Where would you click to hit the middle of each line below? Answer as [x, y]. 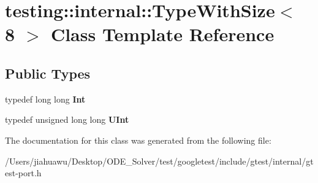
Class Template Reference [162, 34]
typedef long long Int [45, 99]
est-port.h [23, 173]
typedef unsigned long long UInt [67, 119]
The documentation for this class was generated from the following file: [138, 140]
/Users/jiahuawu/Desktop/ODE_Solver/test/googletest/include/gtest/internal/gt [159, 161]
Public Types [48, 73]
